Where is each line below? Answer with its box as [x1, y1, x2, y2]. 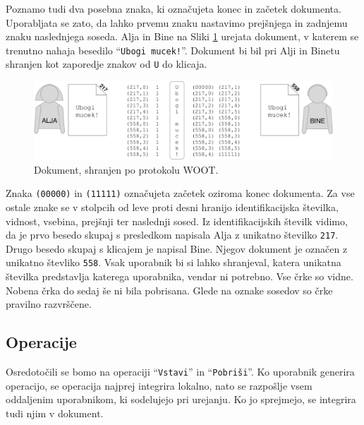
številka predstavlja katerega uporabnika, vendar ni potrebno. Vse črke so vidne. [6, 269, 353, 283]
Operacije [6, 331, 77, 353]
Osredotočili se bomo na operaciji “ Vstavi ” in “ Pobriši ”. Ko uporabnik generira [6, 364, 355, 378]
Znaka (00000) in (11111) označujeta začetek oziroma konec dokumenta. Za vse [6, 186, 355, 200]
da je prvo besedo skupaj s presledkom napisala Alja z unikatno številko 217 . [6, 227, 339, 242]
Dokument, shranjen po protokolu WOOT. [34, 162, 219, 176]
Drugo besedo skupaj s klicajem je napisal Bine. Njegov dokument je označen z [6, 241, 348, 256]
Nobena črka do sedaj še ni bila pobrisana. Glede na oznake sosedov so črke [6, 282, 333, 297]
